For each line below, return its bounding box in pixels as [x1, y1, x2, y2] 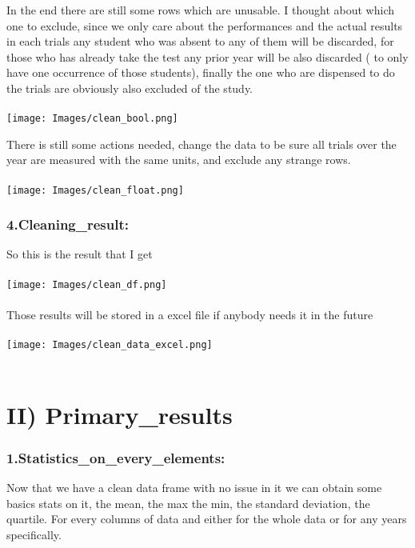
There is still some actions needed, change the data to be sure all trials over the [6, 135, 397, 152]
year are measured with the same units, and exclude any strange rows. [6, 151, 351, 168]
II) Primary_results [6, 398, 233, 430]
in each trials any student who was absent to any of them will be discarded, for [6, 33, 394, 50]
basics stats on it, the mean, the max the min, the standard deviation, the [6, 494, 370, 511]
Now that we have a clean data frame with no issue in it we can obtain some [6, 478, 382, 495]
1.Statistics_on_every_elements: [6, 447, 225, 467]
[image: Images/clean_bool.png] [6, 113, 178, 125]
